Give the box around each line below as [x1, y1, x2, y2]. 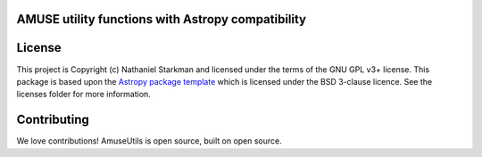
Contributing [16, 112, 89, 128]
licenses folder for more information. [16, 89, 151, 100]
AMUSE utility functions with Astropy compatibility [16, 12, 307, 27]
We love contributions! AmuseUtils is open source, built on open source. [16, 136, 283, 146]
